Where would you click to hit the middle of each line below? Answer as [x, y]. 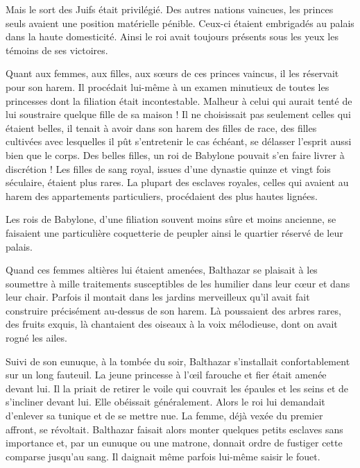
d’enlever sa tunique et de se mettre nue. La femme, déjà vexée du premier [164, 416]
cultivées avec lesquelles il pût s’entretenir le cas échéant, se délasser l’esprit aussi [179, 141]
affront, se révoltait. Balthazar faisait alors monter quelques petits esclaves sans [174, 429]
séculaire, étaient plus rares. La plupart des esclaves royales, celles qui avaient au [177, 182]
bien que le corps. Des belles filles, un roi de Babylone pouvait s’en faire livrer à [175, 154]
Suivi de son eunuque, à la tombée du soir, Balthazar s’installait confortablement [178, 361]
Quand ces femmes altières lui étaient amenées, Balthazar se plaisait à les [162, 270]
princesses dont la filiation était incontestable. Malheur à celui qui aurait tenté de [179, 100]
